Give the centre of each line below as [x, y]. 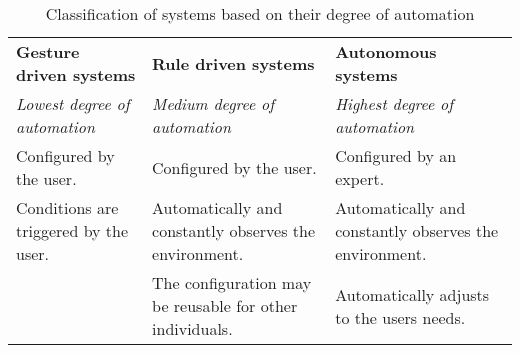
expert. [360, 178]
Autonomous [386, 51]
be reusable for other [225, 305]
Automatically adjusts [412, 294]
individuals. [192, 328]
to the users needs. [400, 317]
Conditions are [67, 207]
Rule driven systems [233, 63]
